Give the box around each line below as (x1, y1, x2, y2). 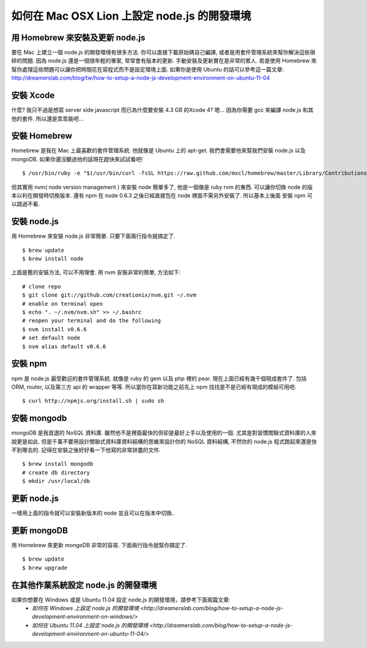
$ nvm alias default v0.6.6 (22, 343, 106, 350)
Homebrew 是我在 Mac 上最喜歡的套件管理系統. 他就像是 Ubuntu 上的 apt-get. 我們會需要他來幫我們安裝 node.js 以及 (11, 147, 306, 154)
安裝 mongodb (11, 413, 67, 424)
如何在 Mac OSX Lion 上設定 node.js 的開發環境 (11, 9, 251, 23)
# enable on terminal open (22, 300, 103, 307)
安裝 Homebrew (11, 131, 73, 141)
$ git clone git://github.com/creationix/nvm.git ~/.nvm (22, 292, 197, 299)
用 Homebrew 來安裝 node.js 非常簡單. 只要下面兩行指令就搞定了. (11, 232, 176, 240)
